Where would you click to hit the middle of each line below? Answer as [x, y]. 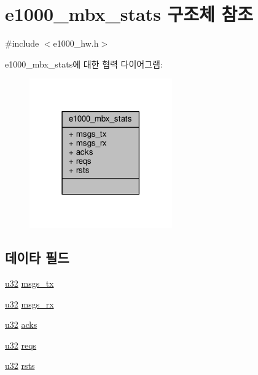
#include [22, 43]
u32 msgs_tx [29, 283]
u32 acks [21, 324]
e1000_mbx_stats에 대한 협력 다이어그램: [84, 64]
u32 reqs [21, 345]
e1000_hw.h [76, 43]
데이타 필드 [37, 257]
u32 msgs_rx [29, 303]
